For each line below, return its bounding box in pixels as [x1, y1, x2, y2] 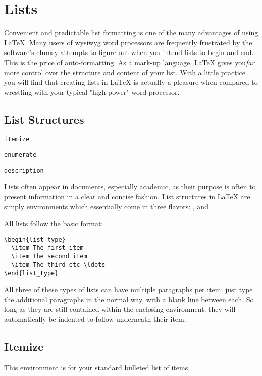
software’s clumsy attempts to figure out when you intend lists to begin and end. [4, 47, 254, 58]
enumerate [4, 151, 37, 159]
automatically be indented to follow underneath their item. [4, 313, 186, 324]
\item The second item [11, 253, 87, 260]
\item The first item [11, 244, 84, 252]
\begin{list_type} [4, 236, 66, 243]
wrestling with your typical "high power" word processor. [4, 86, 180, 97]
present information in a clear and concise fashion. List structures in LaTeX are [4, 191, 250, 202]
